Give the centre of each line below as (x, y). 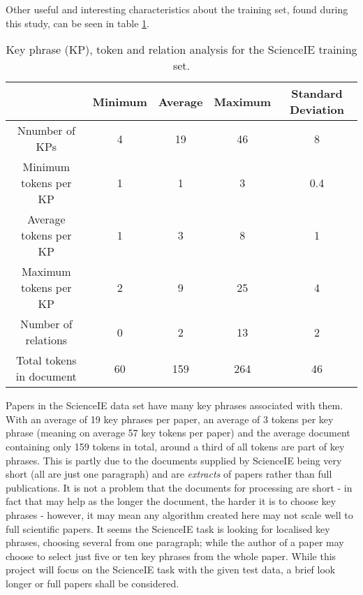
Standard (317, 94)
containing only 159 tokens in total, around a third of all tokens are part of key (175, 446)
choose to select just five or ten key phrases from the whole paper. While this (171, 556)
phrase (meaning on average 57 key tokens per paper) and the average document (178, 433)
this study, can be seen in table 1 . (77, 23)
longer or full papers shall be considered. (92, 583)
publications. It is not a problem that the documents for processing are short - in (179, 487)
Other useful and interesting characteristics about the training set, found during (177, 9)
